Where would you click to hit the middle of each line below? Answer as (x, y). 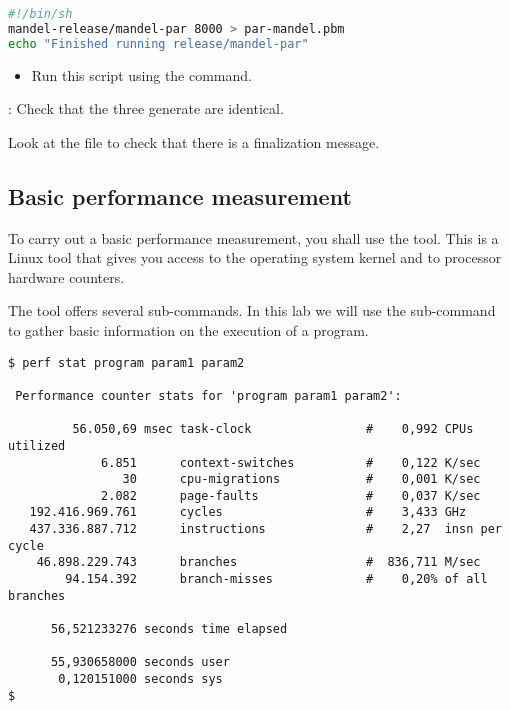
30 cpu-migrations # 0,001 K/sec (301, 479)
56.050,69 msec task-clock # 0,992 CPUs (273, 429)
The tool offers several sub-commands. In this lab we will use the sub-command (252, 310)
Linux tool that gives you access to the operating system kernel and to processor (255, 257)
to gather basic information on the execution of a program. (188, 329)
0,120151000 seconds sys (140, 679)
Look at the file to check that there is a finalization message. (194, 141)
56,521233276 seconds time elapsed (169, 629)
